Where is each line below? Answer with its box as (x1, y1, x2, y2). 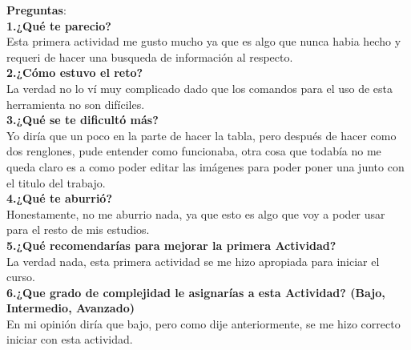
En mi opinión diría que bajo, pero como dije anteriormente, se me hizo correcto (6, 315, 401, 332)
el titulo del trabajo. (6, 174, 106, 191)
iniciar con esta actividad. (6, 331, 133, 348)
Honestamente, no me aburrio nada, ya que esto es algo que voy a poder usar (6, 205, 385, 222)
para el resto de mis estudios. (6, 221, 150, 238)
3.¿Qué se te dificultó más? (6, 111, 159, 128)
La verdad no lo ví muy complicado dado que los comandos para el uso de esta (6, 79, 393, 96)
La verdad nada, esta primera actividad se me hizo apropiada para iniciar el (6, 252, 380, 269)
